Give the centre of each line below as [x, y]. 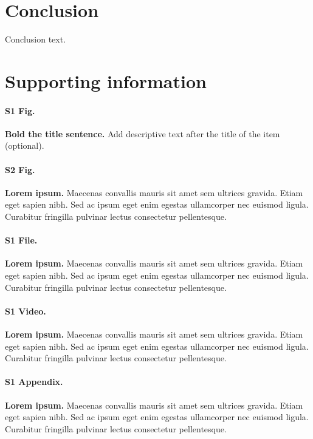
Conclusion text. [36, 39]
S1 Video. [26, 311]
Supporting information [106, 80]
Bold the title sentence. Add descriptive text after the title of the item [143, 133]
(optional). [25, 145]
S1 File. [21, 240]
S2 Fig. [20, 169]
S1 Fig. [20, 110]
